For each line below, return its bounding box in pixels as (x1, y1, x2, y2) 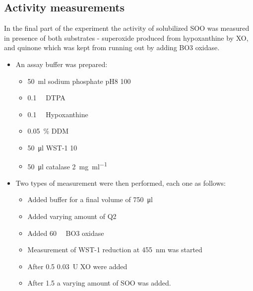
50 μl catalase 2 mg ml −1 (27, 159, 107, 171)
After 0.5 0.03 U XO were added (27, 261, 127, 271)
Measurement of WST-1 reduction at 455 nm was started (27, 244, 202, 255)
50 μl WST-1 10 (27, 142, 77, 152)
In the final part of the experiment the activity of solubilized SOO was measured (4, 23, 250, 33)
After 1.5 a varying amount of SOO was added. (27, 278, 171, 288)
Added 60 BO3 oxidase (27, 227, 104, 238)
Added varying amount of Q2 (27, 211, 117, 221)
